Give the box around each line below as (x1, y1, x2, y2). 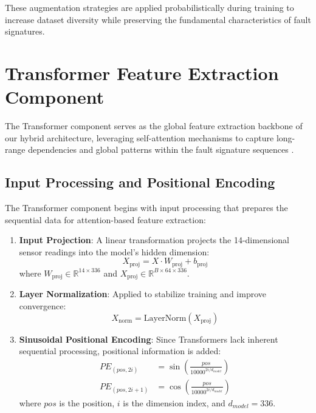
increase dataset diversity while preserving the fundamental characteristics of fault (5, 13, 311, 25)
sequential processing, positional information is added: (19, 344, 221, 357)
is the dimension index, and (123, 396, 225, 409)
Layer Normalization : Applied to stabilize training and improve (19, 287, 266, 300)
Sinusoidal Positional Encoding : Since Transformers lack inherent (19, 332, 278, 345)
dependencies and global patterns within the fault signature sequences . (28, 143, 294, 156)
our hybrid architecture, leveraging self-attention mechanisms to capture (5, 131, 274, 144)
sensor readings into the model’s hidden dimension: (19, 245, 210, 258)
